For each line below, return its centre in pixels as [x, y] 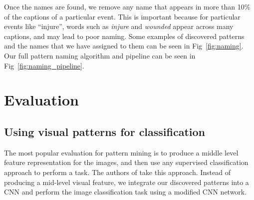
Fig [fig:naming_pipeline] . [44, 65]
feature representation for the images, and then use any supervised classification [126, 162]
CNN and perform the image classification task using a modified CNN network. [126, 192]
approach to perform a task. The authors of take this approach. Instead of [117, 172]
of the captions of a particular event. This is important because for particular [122, 16]
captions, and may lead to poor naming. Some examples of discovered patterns [124, 36]
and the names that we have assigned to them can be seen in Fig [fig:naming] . [124, 46]
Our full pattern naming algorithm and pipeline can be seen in [100, 55]
